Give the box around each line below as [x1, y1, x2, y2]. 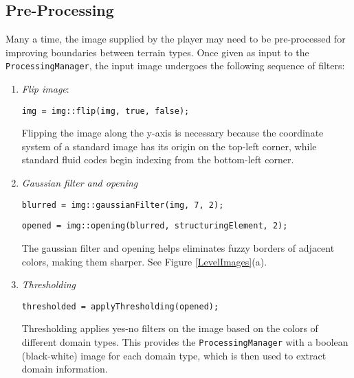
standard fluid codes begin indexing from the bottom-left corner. [21, 152, 294, 167]
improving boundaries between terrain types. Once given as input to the [5, 45, 309, 59]
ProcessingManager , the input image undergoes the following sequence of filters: [5, 58, 345, 73]
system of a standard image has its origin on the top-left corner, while [21, 139, 317, 153]
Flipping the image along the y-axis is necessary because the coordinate [21, 126, 324, 140]
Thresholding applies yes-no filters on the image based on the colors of [21, 321, 318, 335]
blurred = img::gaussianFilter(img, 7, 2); [21, 200, 224, 210]
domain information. [21, 362, 108, 376]
